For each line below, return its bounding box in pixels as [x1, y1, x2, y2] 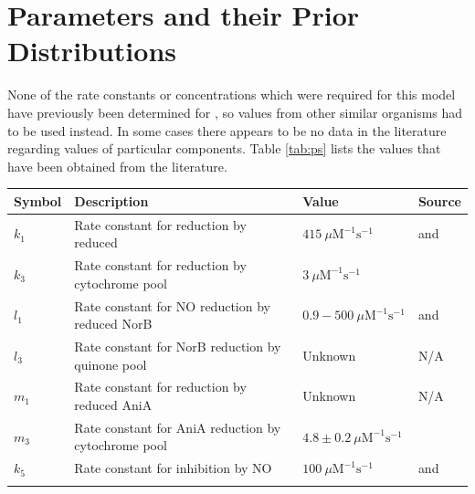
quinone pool [74, 354, 147, 373]
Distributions [7, 32, 176, 69]
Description [74, 191, 149, 210]
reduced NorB [74, 314, 153, 333]
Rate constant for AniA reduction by [74, 417, 281, 436]
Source [417, 191, 461, 210]
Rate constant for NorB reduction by [74, 336, 281, 355]
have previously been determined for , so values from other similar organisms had [7, 102, 463, 121]
